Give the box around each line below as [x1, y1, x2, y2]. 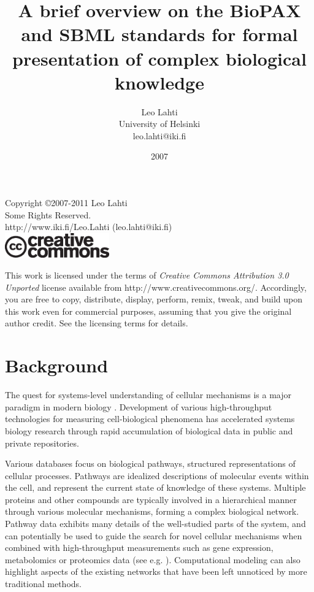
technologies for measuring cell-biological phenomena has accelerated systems [5, 412, 295, 425]
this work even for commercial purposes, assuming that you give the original [5, 304, 292, 317]
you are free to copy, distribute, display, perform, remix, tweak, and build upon [5, 293, 303, 306]
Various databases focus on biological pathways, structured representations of [5, 457, 296, 470]
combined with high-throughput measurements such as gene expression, [5, 541, 274, 554]
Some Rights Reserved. [5, 208, 91, 221]
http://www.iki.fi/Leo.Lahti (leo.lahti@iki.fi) [5, 220, 172, 233]
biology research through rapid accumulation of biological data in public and [5, 424, 293, 437]
